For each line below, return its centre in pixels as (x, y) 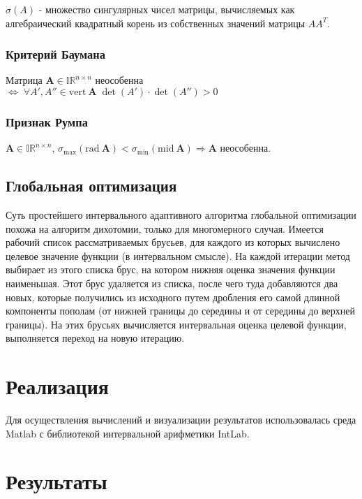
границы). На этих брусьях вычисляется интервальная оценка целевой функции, (176, 324)
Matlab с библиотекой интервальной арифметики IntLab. (128, 433)
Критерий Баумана (55, 54)
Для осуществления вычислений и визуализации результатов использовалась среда (181, 420)
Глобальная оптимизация (91, 186)
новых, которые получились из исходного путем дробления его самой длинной (173, 297)
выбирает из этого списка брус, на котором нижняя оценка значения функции (171, 269)
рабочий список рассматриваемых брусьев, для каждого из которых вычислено (173, 242)
